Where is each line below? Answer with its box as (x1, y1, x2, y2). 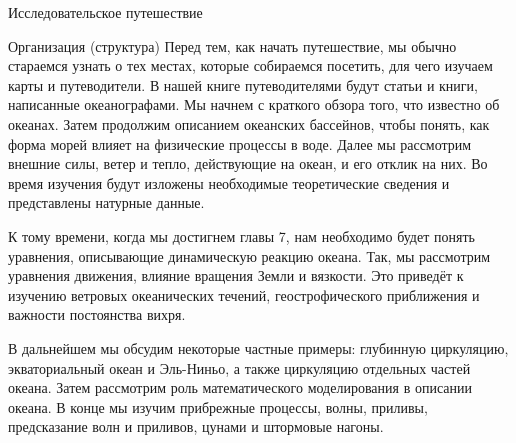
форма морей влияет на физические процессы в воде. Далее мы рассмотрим (8, 133, 472, 154)
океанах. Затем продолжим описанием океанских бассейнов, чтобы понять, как (8, 113, 490, 134)
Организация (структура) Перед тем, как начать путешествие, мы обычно (8, 35, 457, 56)
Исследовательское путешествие (8, 2, 203, 22)
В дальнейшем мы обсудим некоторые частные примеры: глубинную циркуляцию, (8, 337, 509, 358)
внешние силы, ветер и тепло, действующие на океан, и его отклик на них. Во (8, 153, 488, 174)
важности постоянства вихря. (8, 304, 186, 325)
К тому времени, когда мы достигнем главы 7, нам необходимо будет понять (8, 225, 475, 246)
